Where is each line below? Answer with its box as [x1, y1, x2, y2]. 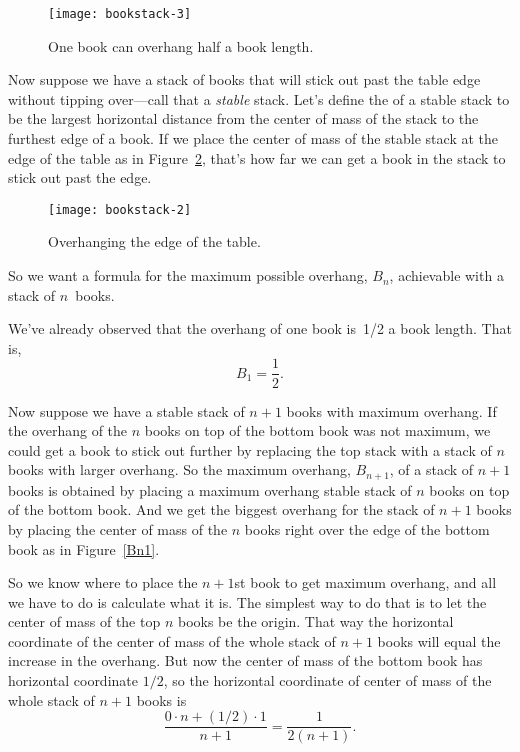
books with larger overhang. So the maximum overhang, [8, 459, 351, 480]
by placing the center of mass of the [8, 518, 228, 539]
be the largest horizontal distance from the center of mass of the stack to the [8, 108, 479, 129]
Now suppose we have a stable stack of [8, 400, 245, 421]
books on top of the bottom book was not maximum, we [144, 420, 491, 441]
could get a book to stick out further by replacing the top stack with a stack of [8, 439, 492, 460]
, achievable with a [389, 265, 504, 286]
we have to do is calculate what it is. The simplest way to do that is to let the [8, 591, 487, 612]
